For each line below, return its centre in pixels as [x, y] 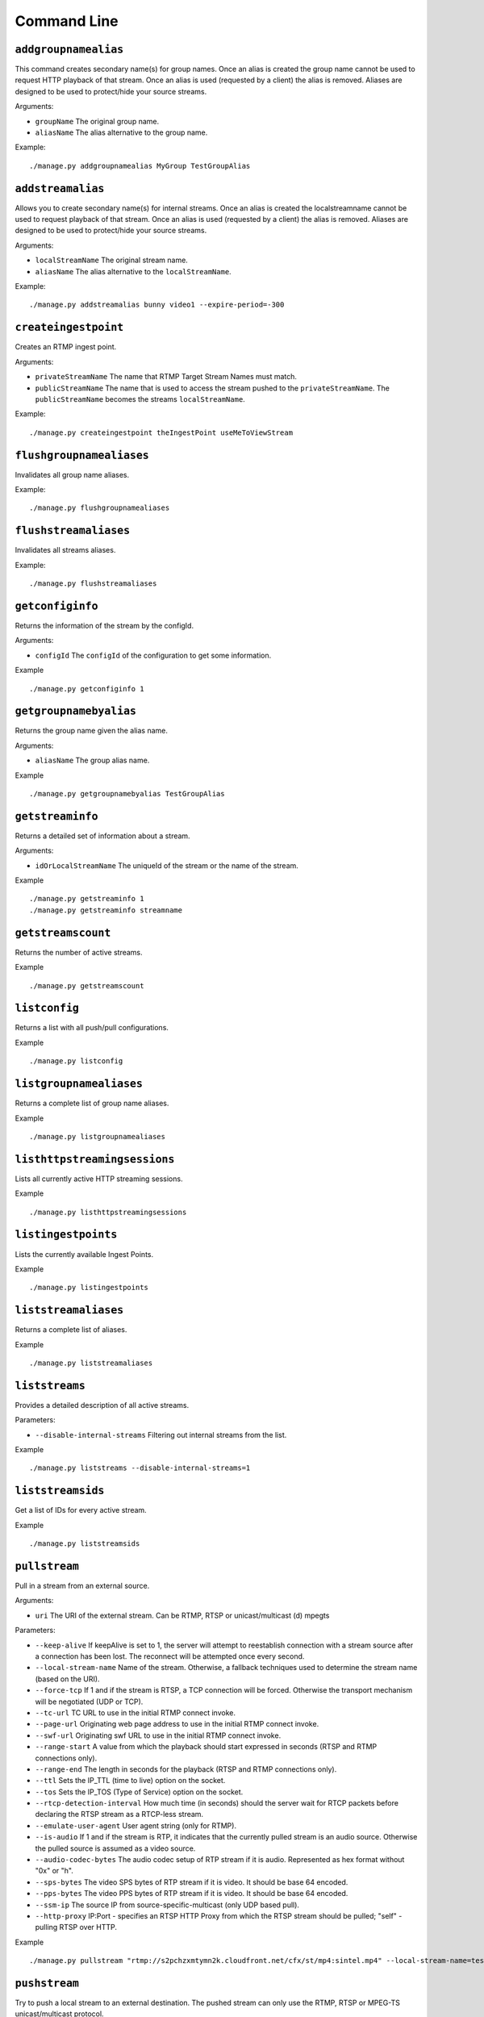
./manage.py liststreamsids [85, 1544]
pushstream [47, 1983]
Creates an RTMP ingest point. [66, 347]
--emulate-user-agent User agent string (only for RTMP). [136, 1825]
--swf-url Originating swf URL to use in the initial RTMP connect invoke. [158, 1735]
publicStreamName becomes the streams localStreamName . [140, 399]
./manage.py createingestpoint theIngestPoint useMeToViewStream [161, 432]
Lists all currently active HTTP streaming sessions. [99, 1179]
